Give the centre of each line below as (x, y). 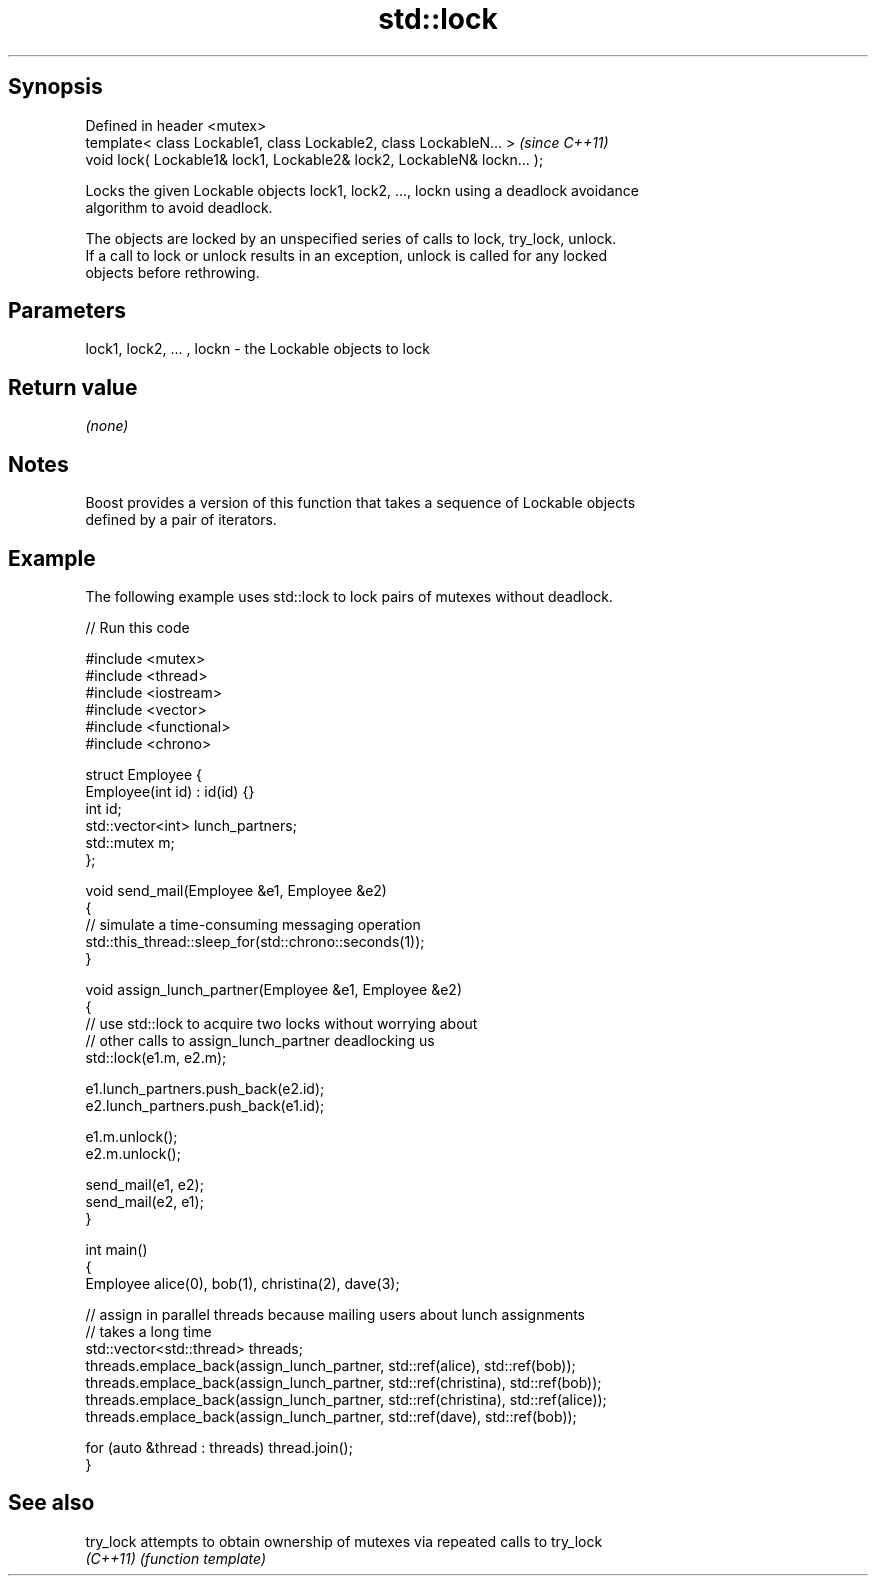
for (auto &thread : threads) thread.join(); (219, 1447)
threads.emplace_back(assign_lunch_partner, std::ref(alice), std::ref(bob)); (330, 1365)
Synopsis (55, 87)
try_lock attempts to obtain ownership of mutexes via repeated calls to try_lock (344, 1541)
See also (51, 1503)
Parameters (67, 311)
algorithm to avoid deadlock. (179, 207)
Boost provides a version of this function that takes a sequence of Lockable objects (360, 503)
